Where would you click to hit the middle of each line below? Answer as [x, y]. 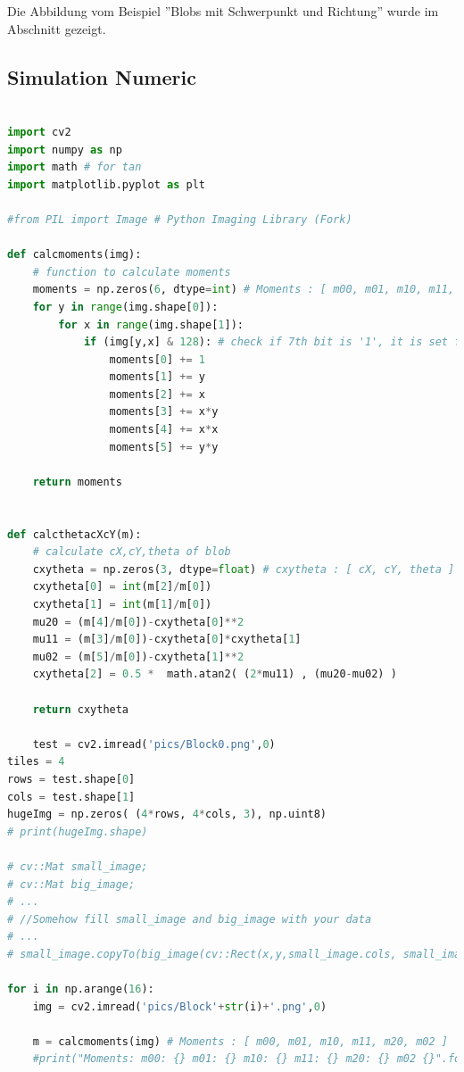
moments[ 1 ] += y [157, 377]
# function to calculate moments [132, 272]
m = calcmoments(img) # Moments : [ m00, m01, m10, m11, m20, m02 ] [240, 1041]
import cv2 [39, 132]
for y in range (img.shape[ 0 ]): [125, 307]
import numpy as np [65, 150]
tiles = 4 [36, 762]
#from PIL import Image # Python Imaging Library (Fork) [180, 219]
